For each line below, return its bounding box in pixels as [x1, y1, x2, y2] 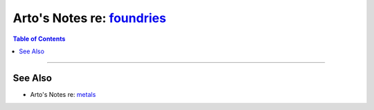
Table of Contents [12, 35, 66, 43]
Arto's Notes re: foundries [12, 10, 166, 26]
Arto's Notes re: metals [30, 90, 96, 98]
